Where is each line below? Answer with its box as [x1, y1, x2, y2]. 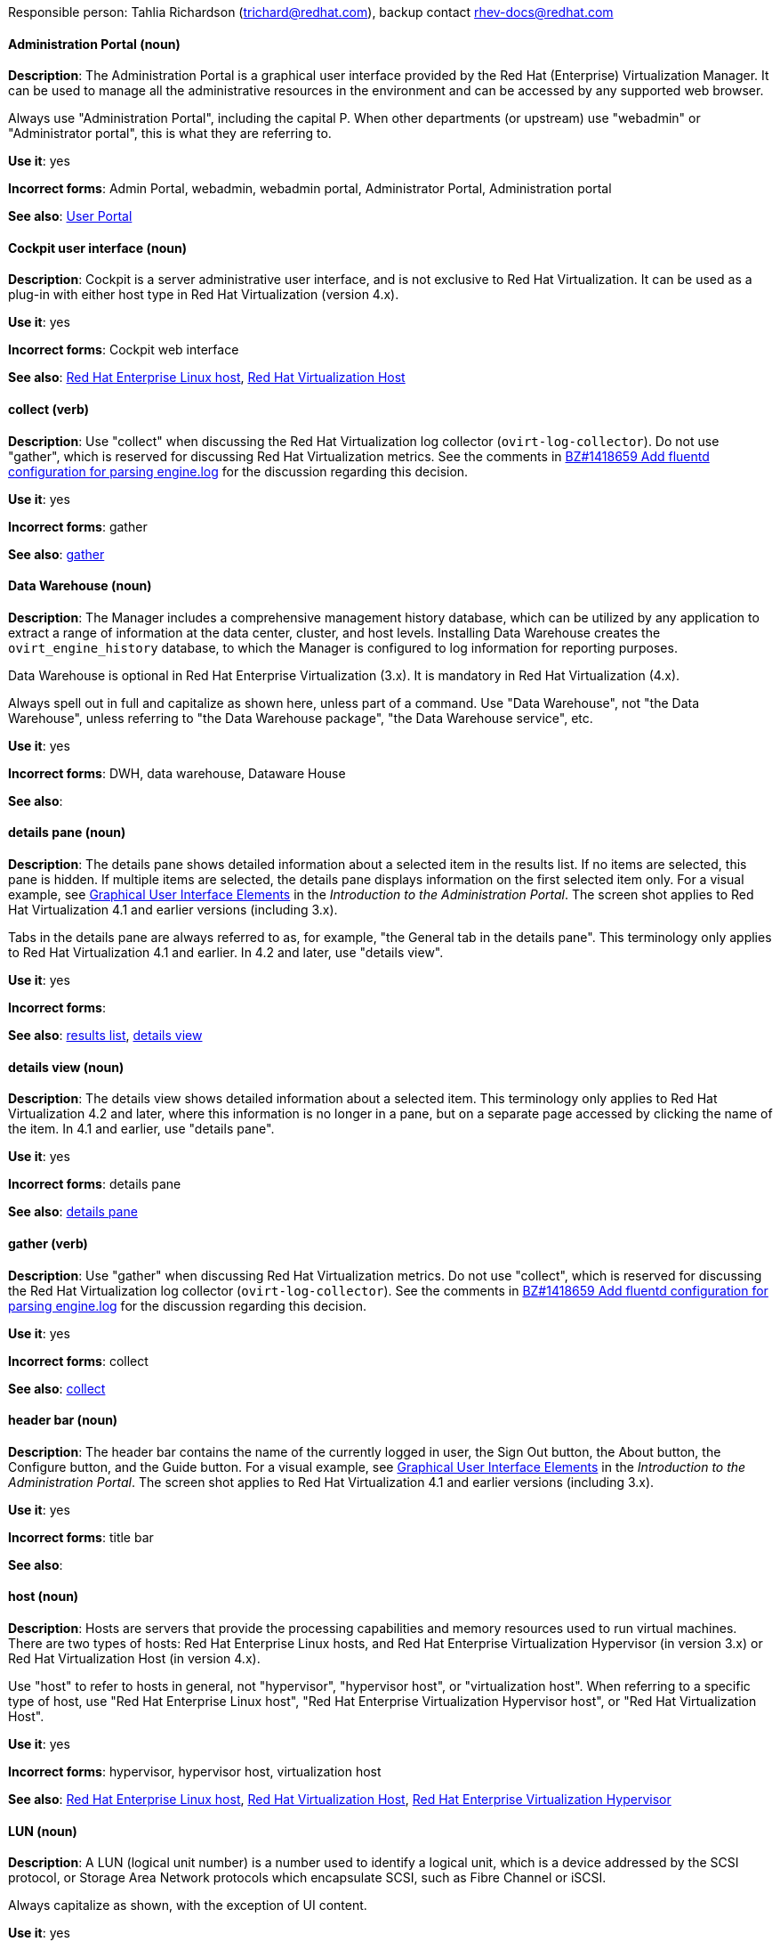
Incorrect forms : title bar [8, 1529, 154, 1545]
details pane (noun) [8, 825, 126, 841]
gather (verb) [8, 1235, 88, 1251]
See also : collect [8, 1380, 106, 1396]
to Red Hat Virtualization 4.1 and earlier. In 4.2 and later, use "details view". [8, 945, 444, 961]
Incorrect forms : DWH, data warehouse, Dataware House [8, 765, 346, 781]
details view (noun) [8, 1059, 125, 1075]
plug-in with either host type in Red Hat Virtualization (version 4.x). [8, 287, 399, 303]
